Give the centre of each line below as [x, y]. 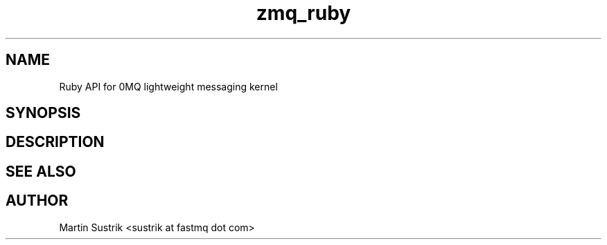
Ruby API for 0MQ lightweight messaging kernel [168, 86]
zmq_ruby [303, 13]
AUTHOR [37, 201]
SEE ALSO [41, 171]
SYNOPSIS [43, 113]
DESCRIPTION [55, 142]
